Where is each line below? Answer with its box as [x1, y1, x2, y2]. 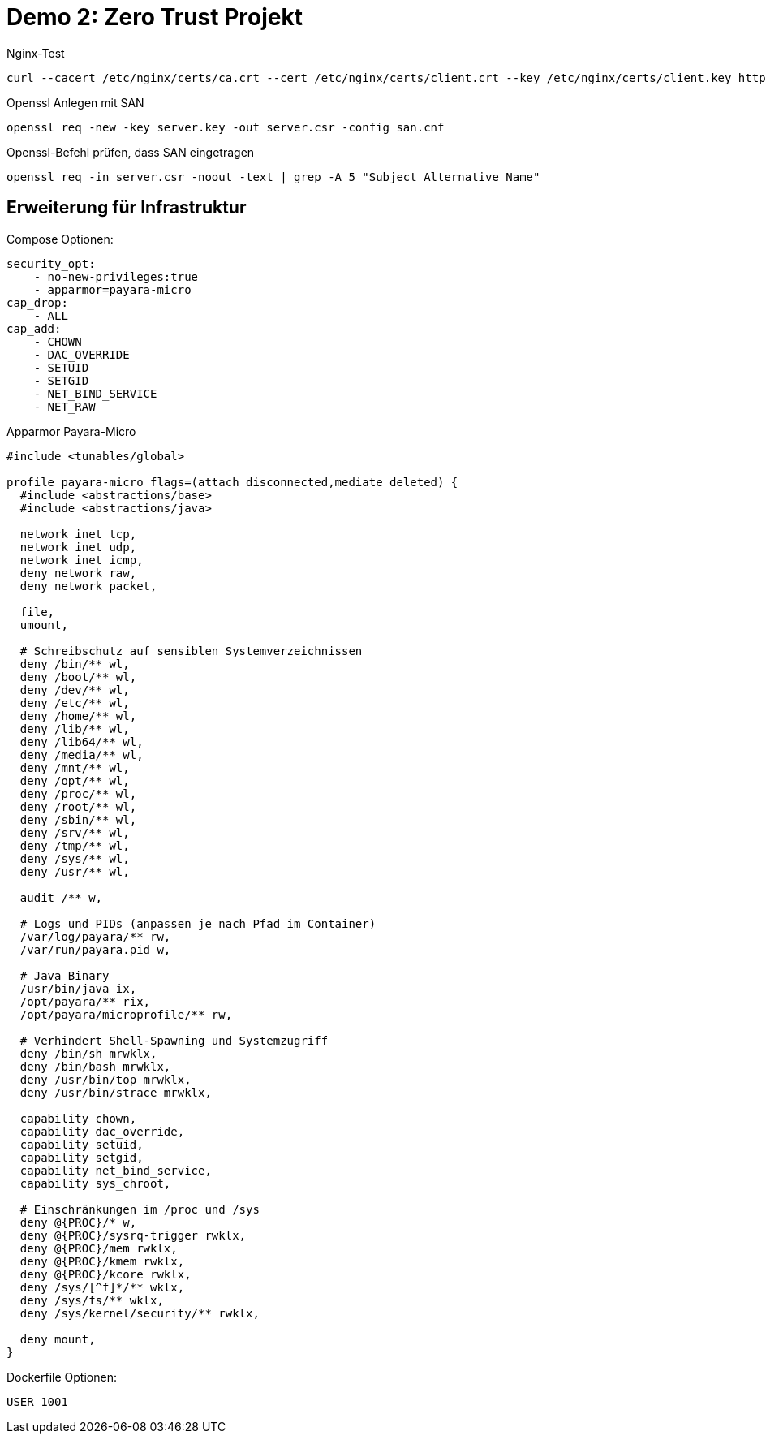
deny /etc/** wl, [19, 696, 130, 709]
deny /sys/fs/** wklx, [19, 1293, 164, 1307]
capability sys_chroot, [19, 1176, 171, 1190]
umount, [19, 618, 68, 632]
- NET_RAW [33, 399, 96, 413]
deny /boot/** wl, [19, 670, 137, 683]
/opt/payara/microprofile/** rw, [19, 1007, 233, 1021]
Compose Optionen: [6, 231, 114, 246]
